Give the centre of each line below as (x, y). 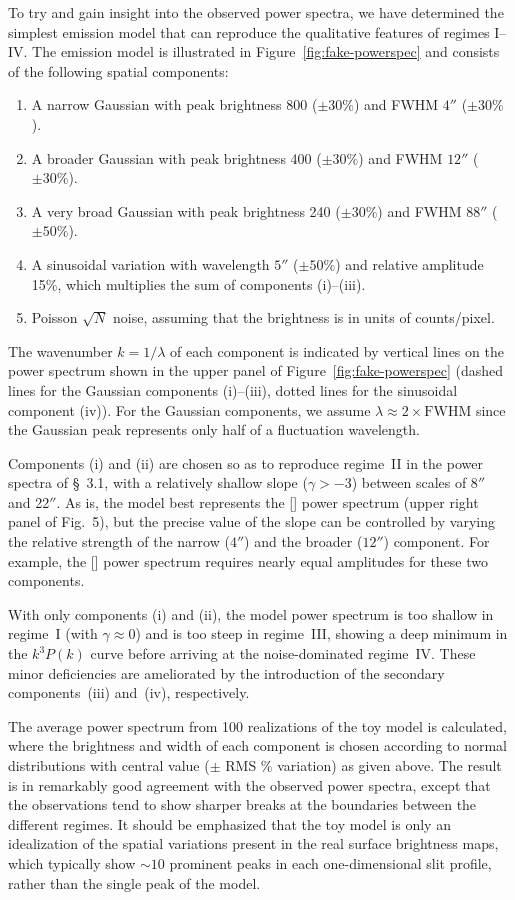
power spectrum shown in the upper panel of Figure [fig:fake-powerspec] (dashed (256, 370)
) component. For (436, 541)
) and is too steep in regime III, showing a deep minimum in (321, 633)
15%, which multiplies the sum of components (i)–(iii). (198, 283)
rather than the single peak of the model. (134, 882)
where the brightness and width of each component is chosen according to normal (257, 745)
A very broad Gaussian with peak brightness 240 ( (186, 210)
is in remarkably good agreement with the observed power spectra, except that (249, 784)
